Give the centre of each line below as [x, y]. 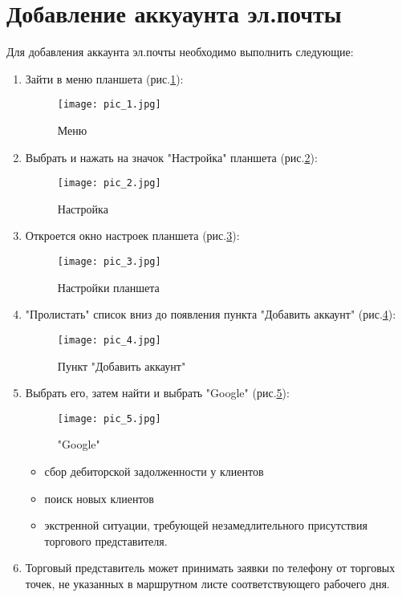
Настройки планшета [108, 287]
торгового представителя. [106, 540]
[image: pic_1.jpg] [109, 105]
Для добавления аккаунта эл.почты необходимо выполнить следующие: [180, 52]
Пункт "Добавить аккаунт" [122, 366]
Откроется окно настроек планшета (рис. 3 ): [132, 236]
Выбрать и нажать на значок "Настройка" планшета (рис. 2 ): [171, 157]
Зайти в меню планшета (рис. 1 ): [104, 78]
